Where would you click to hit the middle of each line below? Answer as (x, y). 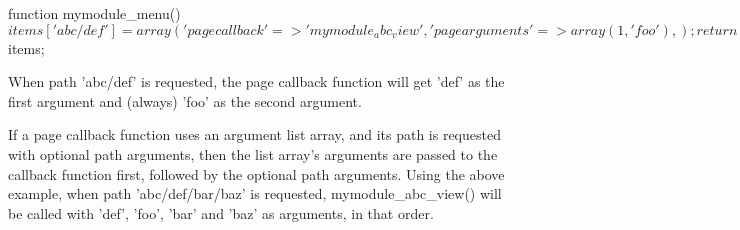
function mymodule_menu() (94, 13)
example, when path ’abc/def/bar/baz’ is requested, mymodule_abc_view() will (255, 193)
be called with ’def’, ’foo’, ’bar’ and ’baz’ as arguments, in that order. (221, 212)
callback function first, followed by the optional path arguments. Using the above (256, 173)
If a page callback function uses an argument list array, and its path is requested (254, 134)
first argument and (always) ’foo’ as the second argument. (185, 100)
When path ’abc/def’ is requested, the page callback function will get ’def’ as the (256, 81)
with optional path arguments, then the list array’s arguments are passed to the (253, 153)
